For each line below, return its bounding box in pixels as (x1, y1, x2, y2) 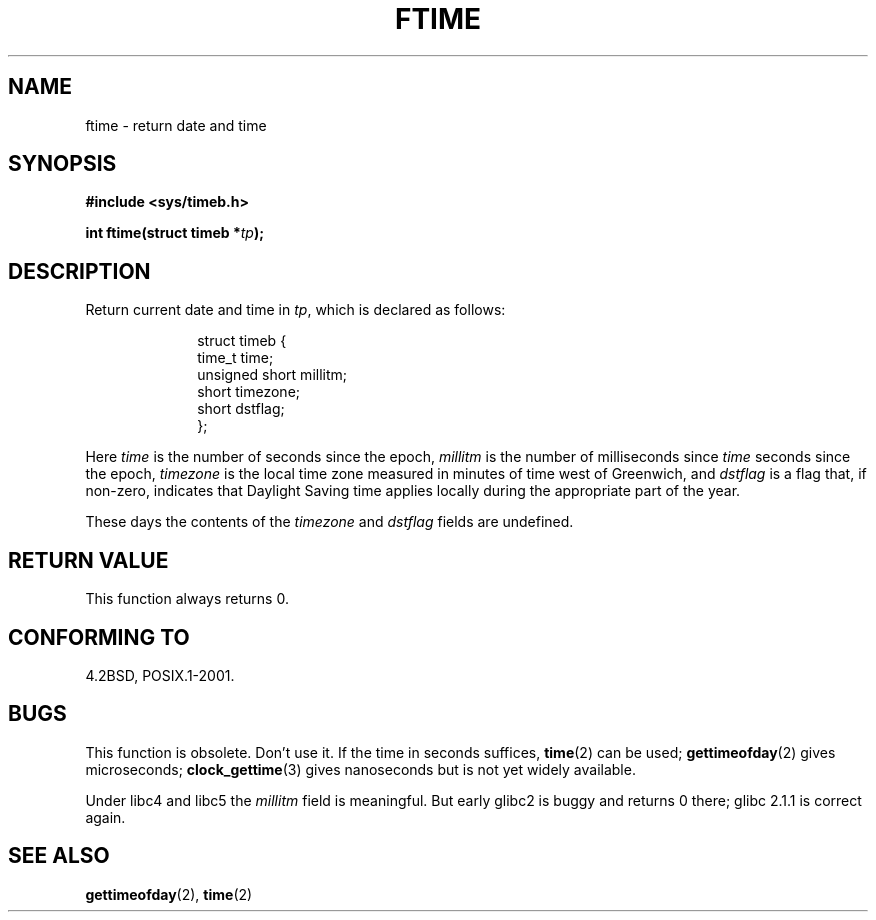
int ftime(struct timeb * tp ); (85, 224, 265, 242)
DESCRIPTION (8, 258, 151, 284)
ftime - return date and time (85, 116, 267, 134)
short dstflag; (197, 400, 285, 418)
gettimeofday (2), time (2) (85, 885, 253, 903)
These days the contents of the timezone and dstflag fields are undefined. (85, 513, 574, 531)
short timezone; (197, 383, 301, 401)
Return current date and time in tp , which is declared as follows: (85, 301, 506, 319)
